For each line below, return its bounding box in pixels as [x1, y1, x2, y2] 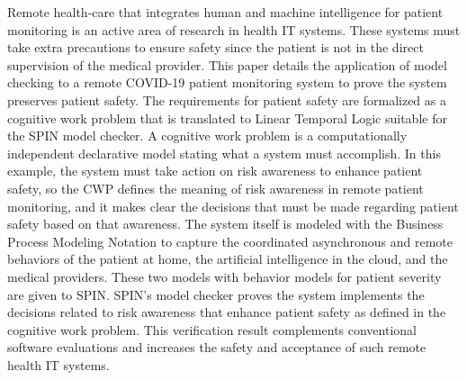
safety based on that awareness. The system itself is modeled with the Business [7, 214, 444, 233]
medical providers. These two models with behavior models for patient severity [7, 267, 442, 285]
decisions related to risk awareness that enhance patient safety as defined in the [7, 303, 446, 321]
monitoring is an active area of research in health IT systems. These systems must [7, 20, 461, 39]
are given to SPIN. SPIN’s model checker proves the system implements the [7, 285, 425, 303]
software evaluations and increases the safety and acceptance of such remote [7, 338, 427, 357]
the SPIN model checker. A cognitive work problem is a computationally [7, 126, 408, 145]
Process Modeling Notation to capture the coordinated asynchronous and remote [7, 231, 453, 250]
